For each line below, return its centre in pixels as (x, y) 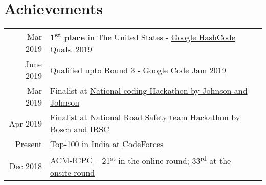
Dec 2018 (26, 166)
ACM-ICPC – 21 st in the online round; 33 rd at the (140, 160)
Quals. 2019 (71, 49)
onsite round (72, 172)
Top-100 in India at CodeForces (107, 144)
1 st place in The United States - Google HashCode (142, 37)
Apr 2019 (25, 123)
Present (28, 144)
